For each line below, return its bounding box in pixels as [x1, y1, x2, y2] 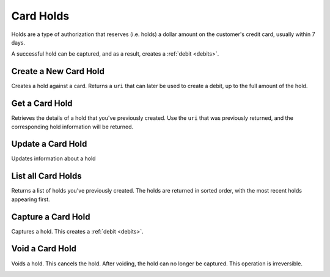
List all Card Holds [11, 171, 82, 182]
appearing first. [11, 196, 50, 203]
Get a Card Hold [11, 98, 73, 109]
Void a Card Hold [11, 243, 76, 254]
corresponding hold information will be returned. [11, 123, 134, 130]
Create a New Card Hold [11, 66, 105, 76]
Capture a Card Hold [11, 212, 90, 222]
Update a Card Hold [11, 139, 87, 149]
